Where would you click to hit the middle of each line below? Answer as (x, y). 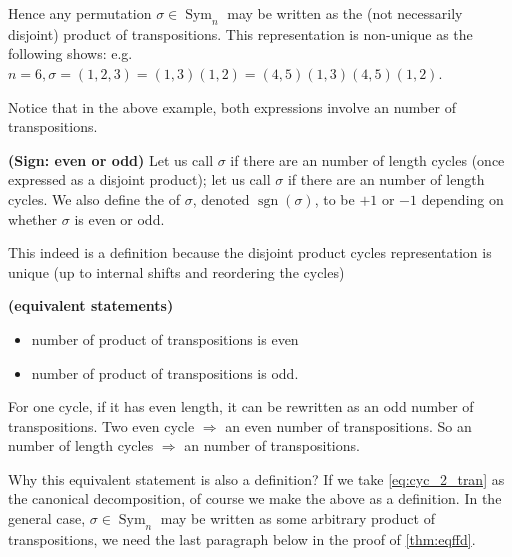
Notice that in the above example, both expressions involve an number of (232, 106)
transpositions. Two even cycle (101, 425)
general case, (47, 518)
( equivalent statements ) (91, 305)
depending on (462, 198)
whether (33, 218)
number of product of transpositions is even (165, 338)
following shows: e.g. (70, 53)
